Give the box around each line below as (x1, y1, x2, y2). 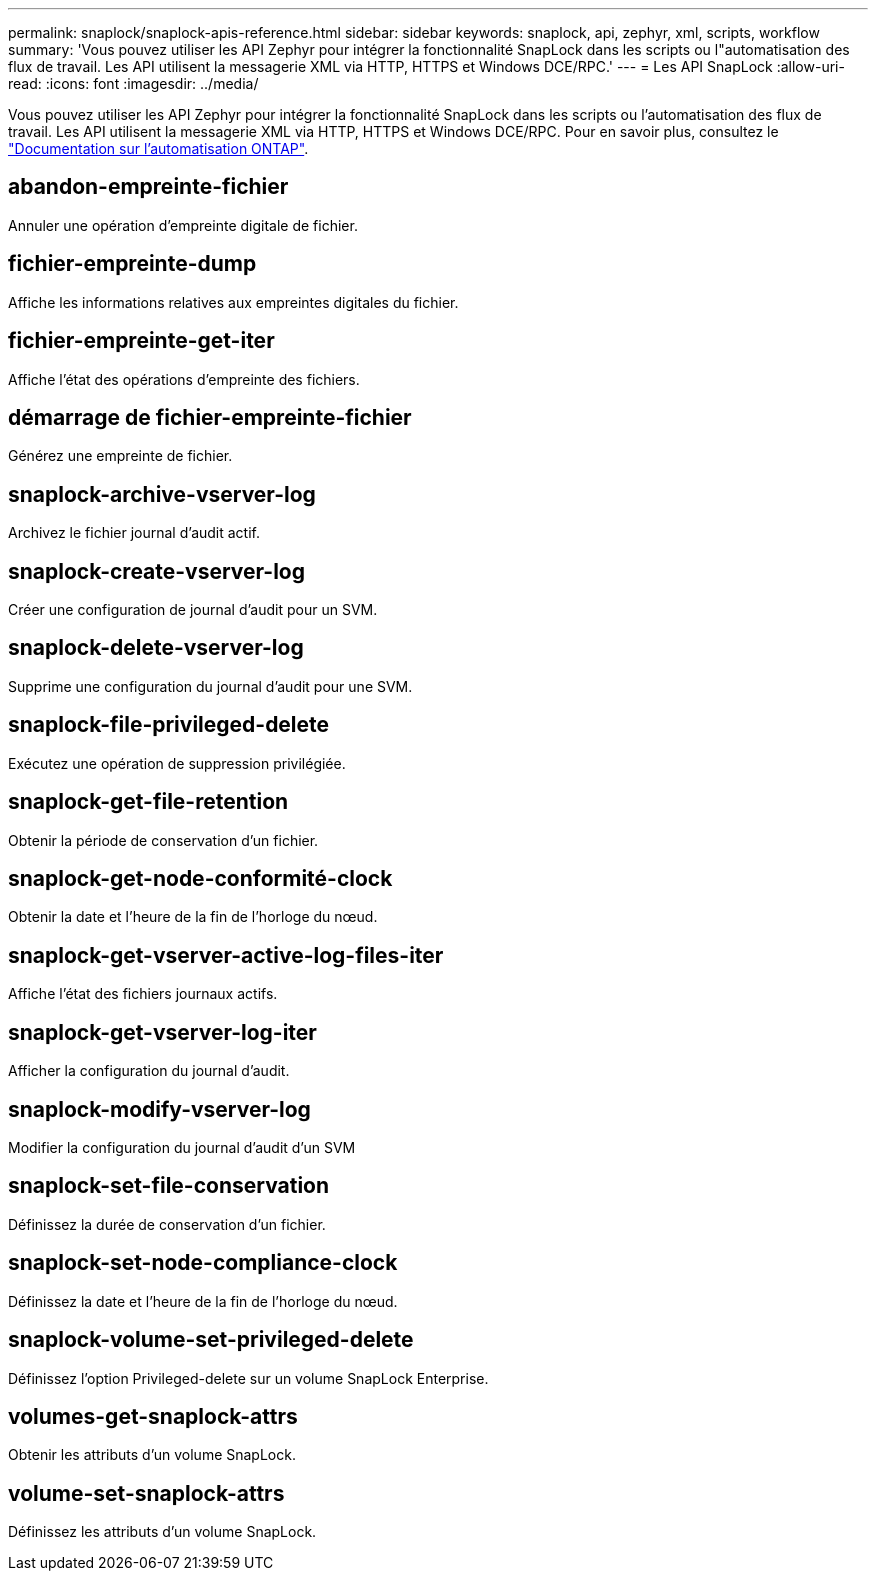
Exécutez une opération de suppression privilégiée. (8, 754, 346, 772)
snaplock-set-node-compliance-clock (8, 1250, 398, 1276)
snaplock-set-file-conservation (8, 1173, 330, 1199)
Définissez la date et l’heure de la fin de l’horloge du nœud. (8, 1292, 398, 1310)
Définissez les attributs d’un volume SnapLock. (8, 1523, 317, 1541)
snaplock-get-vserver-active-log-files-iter (8, 942, 444, 968)
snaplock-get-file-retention (8, 789, 289, 815)
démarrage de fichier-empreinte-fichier (8, 404, 412, 430)
